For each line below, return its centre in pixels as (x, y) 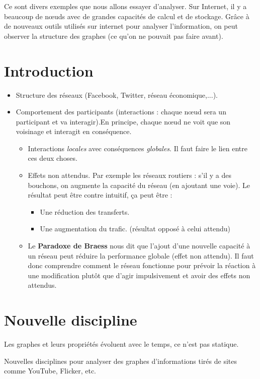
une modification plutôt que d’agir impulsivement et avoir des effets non (139, 275)
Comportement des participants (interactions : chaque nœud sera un (121, 112)
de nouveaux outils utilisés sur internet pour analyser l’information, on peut (121, 26)
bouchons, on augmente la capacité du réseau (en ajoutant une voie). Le (139, 185)
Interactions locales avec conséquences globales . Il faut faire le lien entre (138, 148)
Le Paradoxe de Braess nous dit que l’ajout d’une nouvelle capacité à (139, 246)
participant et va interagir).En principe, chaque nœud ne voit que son (123, 121)
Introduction (49, 70)
